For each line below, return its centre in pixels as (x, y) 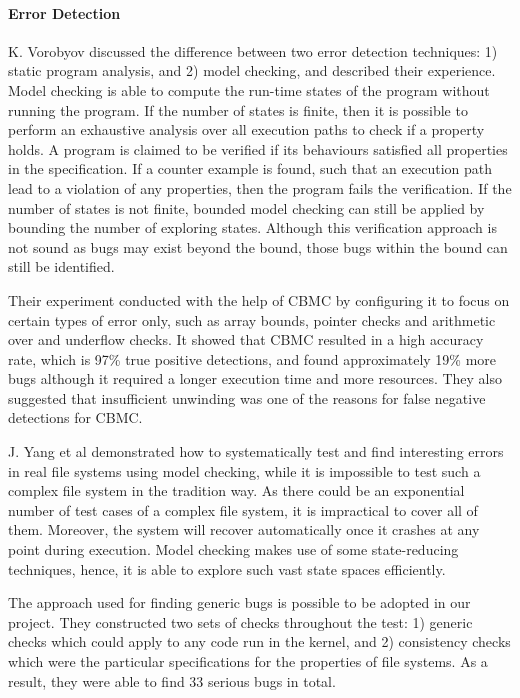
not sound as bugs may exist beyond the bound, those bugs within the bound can (258, 246)
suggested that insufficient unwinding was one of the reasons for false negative (247, 397)
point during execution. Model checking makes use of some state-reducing (233, 549)
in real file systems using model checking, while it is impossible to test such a (244, 470)
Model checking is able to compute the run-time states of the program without (249, 89)
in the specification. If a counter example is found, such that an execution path (250, 168)
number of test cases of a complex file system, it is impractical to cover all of (243, 509)
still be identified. (61, 266)
